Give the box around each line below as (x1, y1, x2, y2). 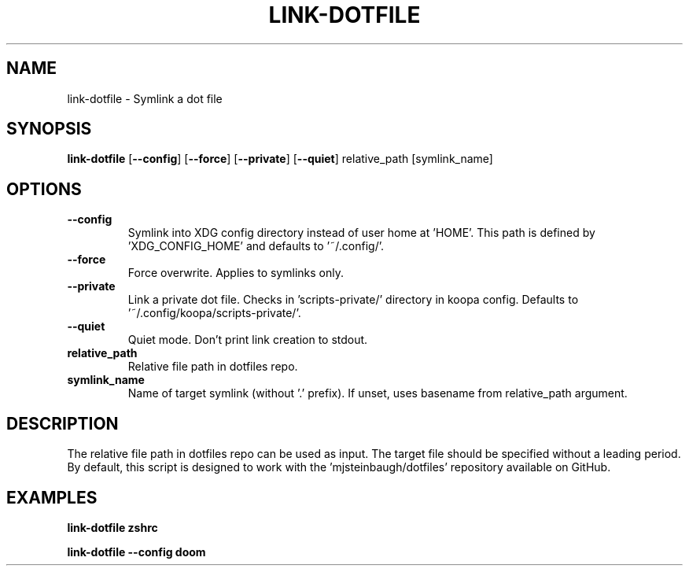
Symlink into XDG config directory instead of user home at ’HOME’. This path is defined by (127, 226, 595, 240)
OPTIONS (6, 179, 82, 199)
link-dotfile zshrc (67, 520, 158, 534)
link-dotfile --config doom (67, 544, 206, 559)
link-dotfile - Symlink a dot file (67, 91, 223, 105)
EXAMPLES (6, 487, 98, 507)
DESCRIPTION (6, 413, 119, 434)
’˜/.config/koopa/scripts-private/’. (127, 306, 301, 320)
